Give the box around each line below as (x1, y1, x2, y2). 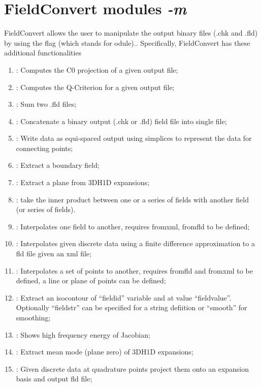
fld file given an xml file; (16, 248, 91, 259)
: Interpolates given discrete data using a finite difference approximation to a (16, 238, 255, 249)
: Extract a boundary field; (16, 160, 100, 170)
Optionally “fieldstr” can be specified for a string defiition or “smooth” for (16, 302, 247, 313)
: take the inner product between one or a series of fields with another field (16, 194, 249, 204)
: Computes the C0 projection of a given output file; (16, 64, 178, 75)
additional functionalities (4, 47, 82, 58)
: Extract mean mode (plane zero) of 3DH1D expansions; (16, 346, 193, 357)
